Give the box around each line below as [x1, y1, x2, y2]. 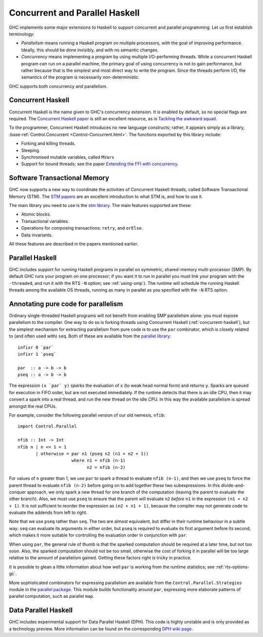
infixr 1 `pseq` [18, 351, 56, 357]
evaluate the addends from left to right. [9, 510, 88, 515]
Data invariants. [21, 232, 53, 238]
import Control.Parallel [18, 424, 77, 429]
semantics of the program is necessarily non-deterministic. [21, 74, 140, 80]
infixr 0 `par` [18, 344, 54, 350]
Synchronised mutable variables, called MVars [21, 154, 114, 160]
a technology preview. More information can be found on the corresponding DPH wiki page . [9, 626, 193, 632]
